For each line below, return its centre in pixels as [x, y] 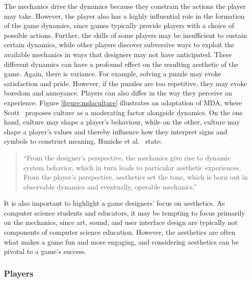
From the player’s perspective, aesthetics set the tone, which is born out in [136, 177]
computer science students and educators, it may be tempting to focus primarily [125, 212]
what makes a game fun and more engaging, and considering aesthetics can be [121, 241]
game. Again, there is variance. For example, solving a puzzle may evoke [113, 74]
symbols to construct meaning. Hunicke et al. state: [83, 141]
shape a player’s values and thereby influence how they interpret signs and [116, 131]
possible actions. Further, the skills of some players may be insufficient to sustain [126, 35]
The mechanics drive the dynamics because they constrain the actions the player [125, 6]
